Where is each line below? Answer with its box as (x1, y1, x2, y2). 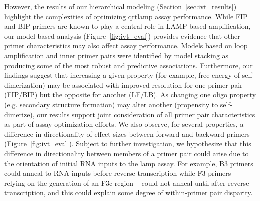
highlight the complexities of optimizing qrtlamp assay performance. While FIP (4, 11, 248, 21)
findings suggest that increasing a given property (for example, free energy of (4, 70, 240, 80)
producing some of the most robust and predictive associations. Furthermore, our (4, 60, 253, 70)
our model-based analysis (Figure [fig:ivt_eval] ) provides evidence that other (4, 30, 240, 41)
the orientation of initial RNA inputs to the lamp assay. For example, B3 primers (4, 158, 253, 168)
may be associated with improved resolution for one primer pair (47, 79, 243, 90)
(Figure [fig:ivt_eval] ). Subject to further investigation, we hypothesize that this (4, 138, 251, 149)
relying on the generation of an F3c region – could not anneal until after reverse (4, 177, 249, 188)
